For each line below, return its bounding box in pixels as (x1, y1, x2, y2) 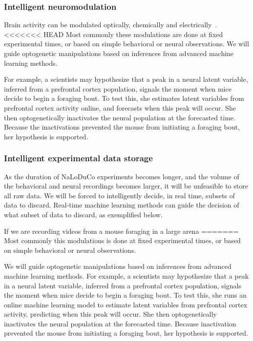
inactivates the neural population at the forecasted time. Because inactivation (4, 318, 236, 328)
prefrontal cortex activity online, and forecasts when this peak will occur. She (4, 102, 236, 113)
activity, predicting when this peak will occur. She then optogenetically (4, 309, 217, 319)
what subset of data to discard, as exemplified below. (4, 209, 163, 219)
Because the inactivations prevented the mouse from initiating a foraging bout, (4, 122, 240, 132)
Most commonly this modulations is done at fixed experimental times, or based (4, 235, 241, 246)
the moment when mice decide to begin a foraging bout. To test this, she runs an (4, 290, 247, 300)
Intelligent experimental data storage (4, 152, 153, 164)
